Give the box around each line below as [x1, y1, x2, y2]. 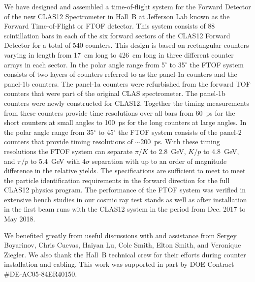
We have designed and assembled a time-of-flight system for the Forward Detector [4, 1, 251, 11]
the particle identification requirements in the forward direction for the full [4, 175, 230, 185]
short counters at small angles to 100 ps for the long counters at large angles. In [4, 117, 247, 127]
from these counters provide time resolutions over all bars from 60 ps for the [4, 107, 235, 118]
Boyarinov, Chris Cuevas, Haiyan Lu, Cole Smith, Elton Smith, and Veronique [4, 240, 241, 250]
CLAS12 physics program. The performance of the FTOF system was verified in [4, 185, 246, 195]
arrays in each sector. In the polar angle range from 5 [4, 59, 165, 69]
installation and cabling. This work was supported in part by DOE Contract [4, 259, 234, 269]
